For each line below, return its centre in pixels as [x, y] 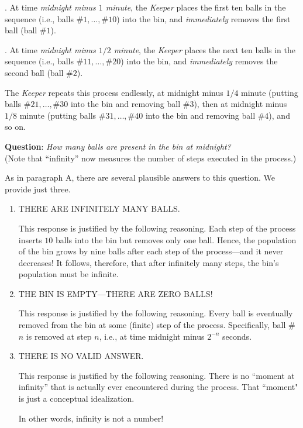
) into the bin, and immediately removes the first [204, 18]
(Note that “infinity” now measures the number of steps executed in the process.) [151, 158]
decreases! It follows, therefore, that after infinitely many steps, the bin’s [149, 262]
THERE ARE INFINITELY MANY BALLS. [99, 208]
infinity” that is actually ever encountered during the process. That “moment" [158, 387]
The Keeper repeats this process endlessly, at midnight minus [114, 92]
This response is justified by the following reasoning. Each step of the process [157, 228]
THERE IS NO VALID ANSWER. [81, 356]
